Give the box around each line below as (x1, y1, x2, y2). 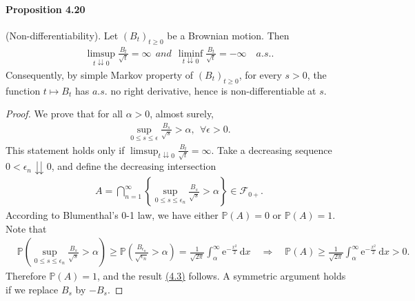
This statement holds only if (6, 142, 125, 157)
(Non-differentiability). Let (6, 28, 119, 42)
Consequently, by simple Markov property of (6, 67, 194, 81)
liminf (178, 48, 203, 59)
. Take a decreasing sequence (211, 142, 332, 157)
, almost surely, (150, 106, 214, 121)
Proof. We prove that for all (6, 106, 123, 121)
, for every (239, 67, 282, 81)
